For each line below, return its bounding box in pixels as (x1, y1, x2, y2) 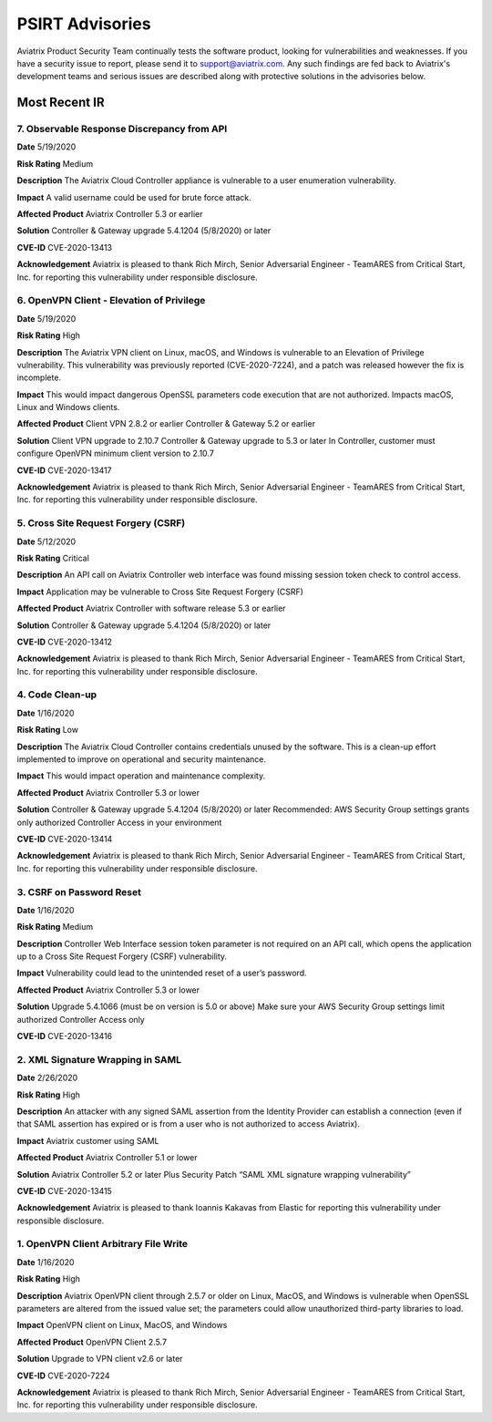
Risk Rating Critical (16, 552, 90, 563)
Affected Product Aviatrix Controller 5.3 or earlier (16, 209, 203, 220)
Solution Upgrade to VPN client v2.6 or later (16, 1354, 183, 1365)
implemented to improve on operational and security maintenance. (16, 754, 267, 765)
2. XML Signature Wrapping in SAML (16, 1053, 182, 1066)
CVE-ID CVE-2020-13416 (16, 1031, 113, 1042)
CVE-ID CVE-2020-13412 (16, 636, 113, 647)
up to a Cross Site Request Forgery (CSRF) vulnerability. (16, 951, 228, 962)
